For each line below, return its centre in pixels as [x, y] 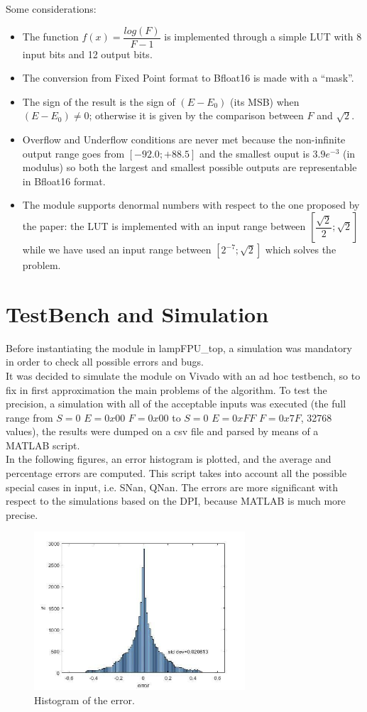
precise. [22, 514]
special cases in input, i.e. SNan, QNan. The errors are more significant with [172, 487]
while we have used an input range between [117, 249]
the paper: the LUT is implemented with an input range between [164, 226]
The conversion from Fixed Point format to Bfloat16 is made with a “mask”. [188, 78]
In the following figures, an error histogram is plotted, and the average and [169, 459]
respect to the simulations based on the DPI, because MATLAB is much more [176, 501]
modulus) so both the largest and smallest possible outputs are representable [190, 167]
